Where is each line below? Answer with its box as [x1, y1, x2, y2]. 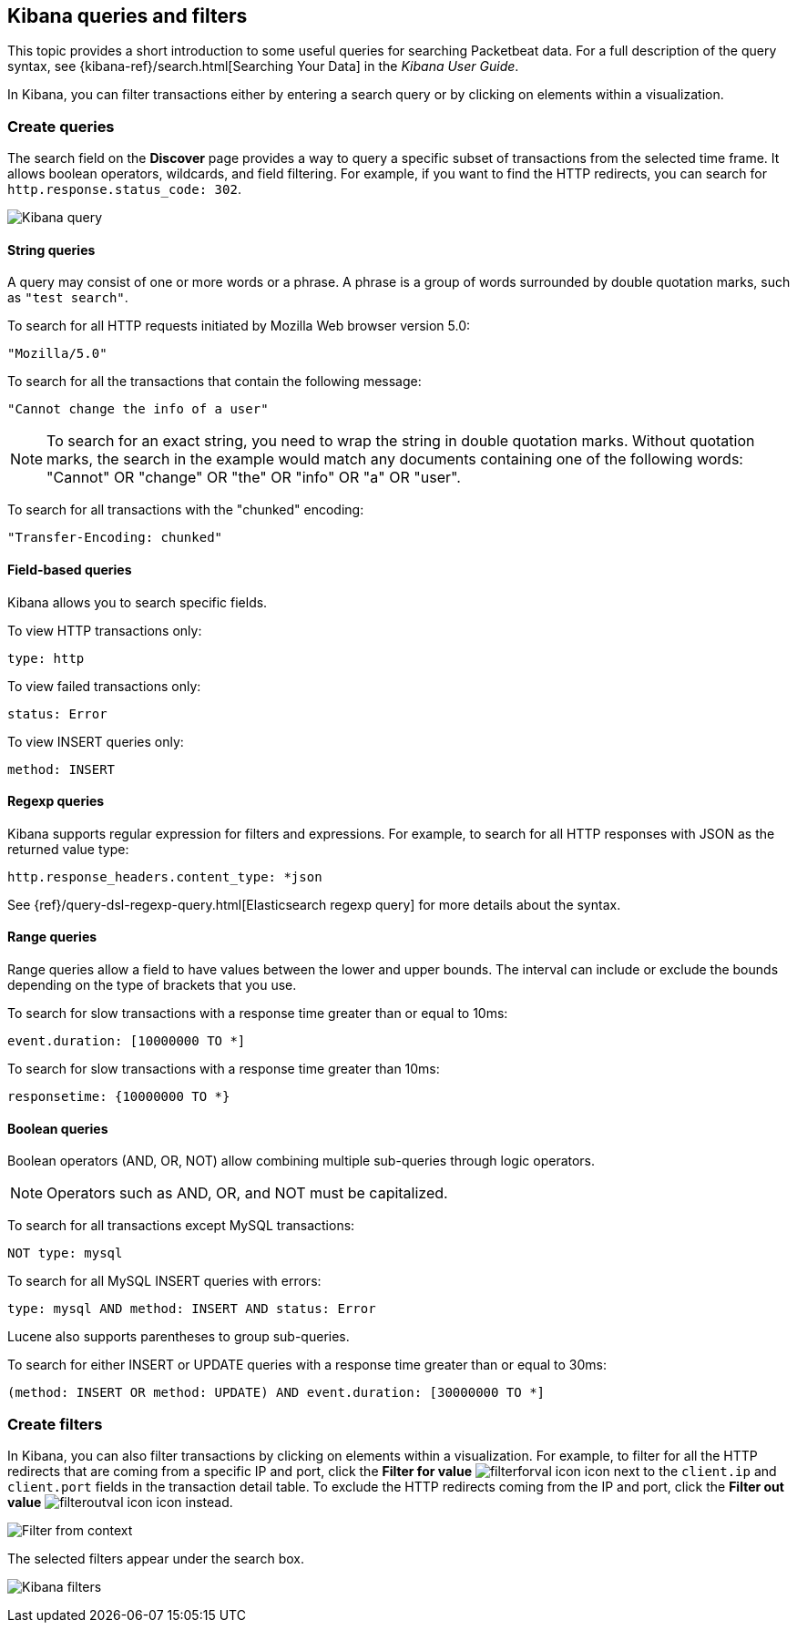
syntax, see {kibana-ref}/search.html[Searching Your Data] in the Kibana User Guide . [7, 58, 519, 75]
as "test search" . [7, 290, 128, 306]
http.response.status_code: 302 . [7, 181, 241, 198]
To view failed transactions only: [7, 677, 201, 694]
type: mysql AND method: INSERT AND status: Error [7, 1301, 376, 1317]
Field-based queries [7, 562, 132, 577]
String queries [7, 241, 96, 258]
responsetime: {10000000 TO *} [7, 1089, 230, 1105]
